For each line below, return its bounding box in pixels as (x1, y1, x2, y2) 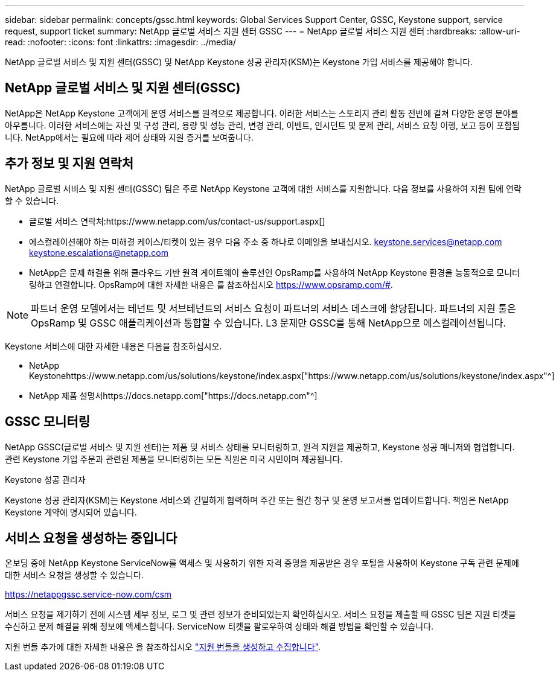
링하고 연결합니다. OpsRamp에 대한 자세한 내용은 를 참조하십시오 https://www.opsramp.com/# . (29, 279, 393, 290)
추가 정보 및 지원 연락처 (5, 156, 134, 171)
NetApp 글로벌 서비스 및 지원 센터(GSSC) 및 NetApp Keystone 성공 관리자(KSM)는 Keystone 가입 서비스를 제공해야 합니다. (5, 57, 473, 67)
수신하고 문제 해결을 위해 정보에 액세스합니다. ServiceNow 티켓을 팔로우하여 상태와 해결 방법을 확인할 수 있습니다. (5, 621, 434, 632)
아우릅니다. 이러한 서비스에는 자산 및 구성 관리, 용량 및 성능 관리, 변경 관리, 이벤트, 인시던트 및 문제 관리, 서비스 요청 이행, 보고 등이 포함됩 (5, 120, 520, 130)
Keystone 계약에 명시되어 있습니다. (5, 506, 137, 517)
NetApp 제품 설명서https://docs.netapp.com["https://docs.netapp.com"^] (29, 390, 318, 401)
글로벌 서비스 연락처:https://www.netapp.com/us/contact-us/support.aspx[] (29, 215, 325, 226)
